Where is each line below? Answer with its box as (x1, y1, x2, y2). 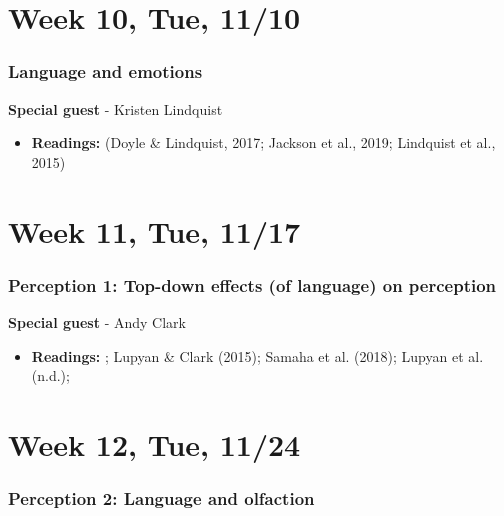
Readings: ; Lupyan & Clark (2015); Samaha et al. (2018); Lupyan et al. (31, 345, 484, 366)
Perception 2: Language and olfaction (8, 486, 315, 511)
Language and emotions (8, 59, 203, 84)
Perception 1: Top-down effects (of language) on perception (8, 272, 497, 297)
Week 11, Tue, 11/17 (8, 210, 301, 251)
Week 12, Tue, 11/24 (8, 423, 301, 464)
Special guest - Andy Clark (8, 311, 186, 332)
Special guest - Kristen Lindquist (8, 98, 223, 119)
